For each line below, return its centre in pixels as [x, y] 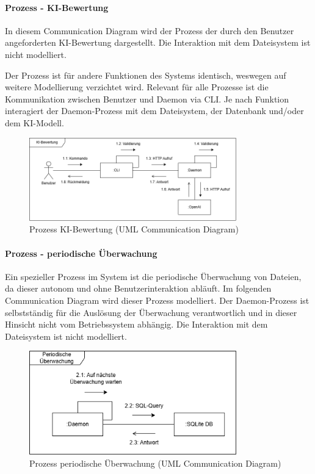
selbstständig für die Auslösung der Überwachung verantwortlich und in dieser [151, 312]
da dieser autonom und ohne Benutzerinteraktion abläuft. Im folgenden [138, 288]
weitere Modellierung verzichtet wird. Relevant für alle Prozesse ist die [137, 87]
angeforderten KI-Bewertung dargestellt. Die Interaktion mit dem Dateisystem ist [158, 42]
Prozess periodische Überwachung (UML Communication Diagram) [155, 463]
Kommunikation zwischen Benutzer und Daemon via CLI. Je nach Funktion [147, 99]
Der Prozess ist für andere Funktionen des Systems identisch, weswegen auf [146, 75]
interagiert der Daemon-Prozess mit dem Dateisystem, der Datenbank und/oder [154, 111]
